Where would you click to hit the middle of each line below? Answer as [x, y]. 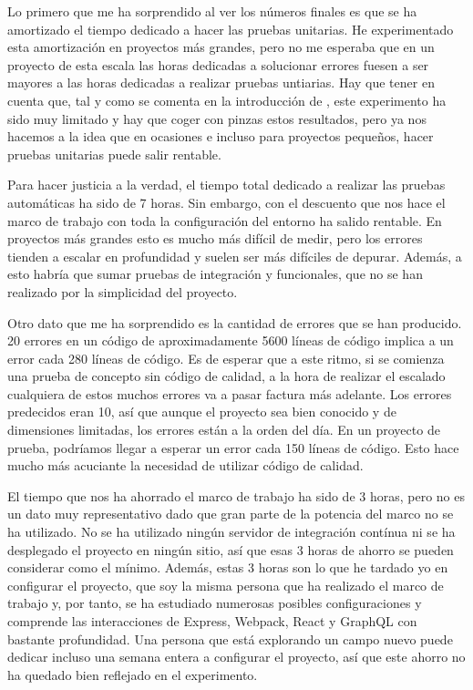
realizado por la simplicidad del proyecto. [123, 291]
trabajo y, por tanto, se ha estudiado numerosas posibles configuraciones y [215, 603]
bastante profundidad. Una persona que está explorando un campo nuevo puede [230, 639]
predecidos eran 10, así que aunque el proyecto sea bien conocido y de [202, 412]
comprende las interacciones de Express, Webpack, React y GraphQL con [212, 621]
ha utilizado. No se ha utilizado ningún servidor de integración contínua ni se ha [231, 532]
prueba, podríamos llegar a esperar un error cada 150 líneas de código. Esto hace [233, 447]
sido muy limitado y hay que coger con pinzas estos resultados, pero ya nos [217, 118]
